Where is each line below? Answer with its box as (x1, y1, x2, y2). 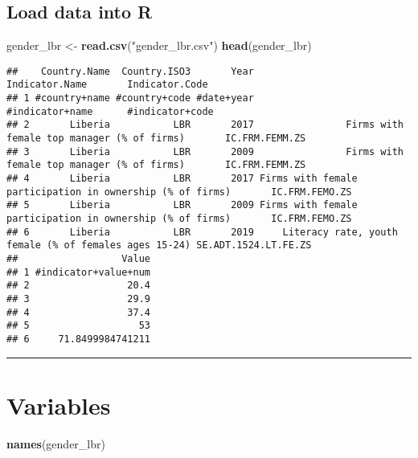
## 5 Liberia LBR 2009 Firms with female (6, 199, 358, 211)
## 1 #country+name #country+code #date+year (6, 92, 254, 104)
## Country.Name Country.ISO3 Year (6, 65, 254, 77)
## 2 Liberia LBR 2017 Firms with (6, 119, 404, 131)
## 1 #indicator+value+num (6, 266, 150, 278)
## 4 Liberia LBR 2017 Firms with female (6, 173, 358, 185)
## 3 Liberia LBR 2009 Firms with (6, 145, 404, 157)
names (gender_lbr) (6, 435, 105, 452)
